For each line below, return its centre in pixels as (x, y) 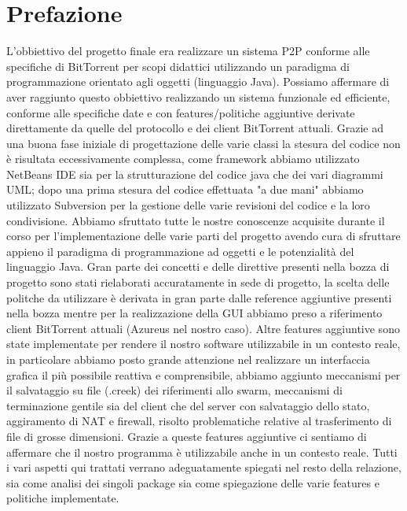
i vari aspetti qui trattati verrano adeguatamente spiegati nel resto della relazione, (204, 467)
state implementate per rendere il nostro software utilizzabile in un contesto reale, (203, 344)
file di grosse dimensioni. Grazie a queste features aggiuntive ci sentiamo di (187, 436)
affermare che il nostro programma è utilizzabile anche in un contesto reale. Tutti (202, 452)
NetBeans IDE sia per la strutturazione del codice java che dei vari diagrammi (195, 174)
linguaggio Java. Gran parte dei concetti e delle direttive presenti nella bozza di (198, 267)
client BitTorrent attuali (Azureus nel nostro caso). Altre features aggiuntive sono (203, 328)
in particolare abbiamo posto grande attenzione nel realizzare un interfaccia (188, 359)
